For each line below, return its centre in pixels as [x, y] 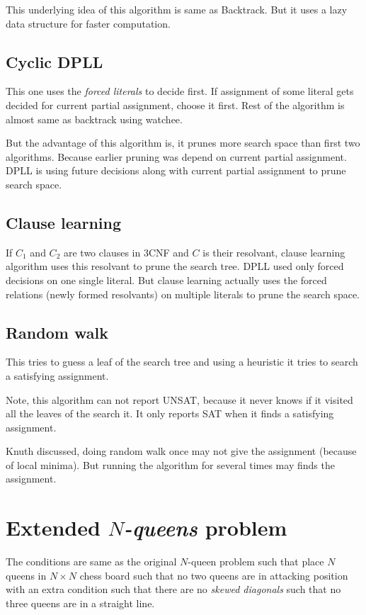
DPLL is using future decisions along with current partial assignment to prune [176, 170]
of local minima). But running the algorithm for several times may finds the [170, 464]
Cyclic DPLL [55, 61]
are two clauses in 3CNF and [126, 252]
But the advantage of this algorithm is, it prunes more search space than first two [183, 143]
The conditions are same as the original [91, 562]
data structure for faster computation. [88, 23]
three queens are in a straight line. [80, 603]
